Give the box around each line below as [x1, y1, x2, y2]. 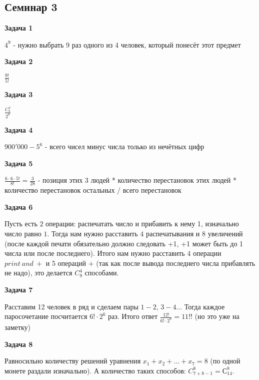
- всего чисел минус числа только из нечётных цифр [44, 141, 204, 152]
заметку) [4, 321, 30, 332]
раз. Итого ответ [107, 311, 158, 321]
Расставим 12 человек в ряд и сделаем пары [4, 301, 138, 311]
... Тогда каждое [176, 301, 225, 311]
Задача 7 [4, 284, 33, 294]
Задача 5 [4, 158, 33, 168]
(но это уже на [194, 311, 239, 321]
